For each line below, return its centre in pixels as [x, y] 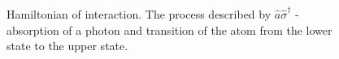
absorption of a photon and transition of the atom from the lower [169, 29]
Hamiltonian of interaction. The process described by [139, 14]
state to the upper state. [67, 46]
